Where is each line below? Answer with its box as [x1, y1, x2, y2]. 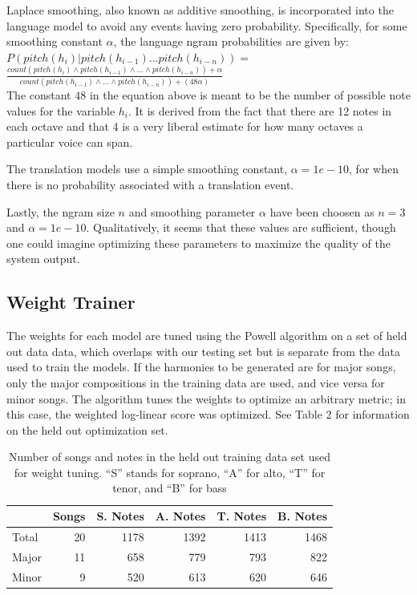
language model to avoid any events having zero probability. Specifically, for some [6, 17, 407, 34]
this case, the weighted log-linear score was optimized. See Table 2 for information [6, 406, 410, 423]
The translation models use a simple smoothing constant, [6, 160, 288, 177]
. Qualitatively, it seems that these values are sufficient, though [86, 219, 396, 236]
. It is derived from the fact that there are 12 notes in [128, 102, 392, 119]
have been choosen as [269, 203, 374, 220]
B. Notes [277, 508, 328, 524]
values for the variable [6, 102, 115, 119]
